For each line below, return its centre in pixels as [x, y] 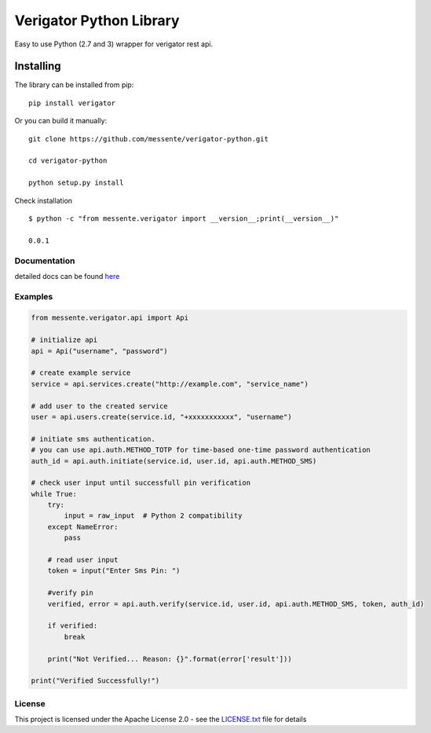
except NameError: [83, 527]
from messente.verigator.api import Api [110, 318]
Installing [38, 66]
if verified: [73, 626]
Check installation [44, 200]
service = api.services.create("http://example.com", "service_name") [170, 384]
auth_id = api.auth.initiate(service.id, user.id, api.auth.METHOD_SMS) [174, 461]
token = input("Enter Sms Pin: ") [114, 571]
